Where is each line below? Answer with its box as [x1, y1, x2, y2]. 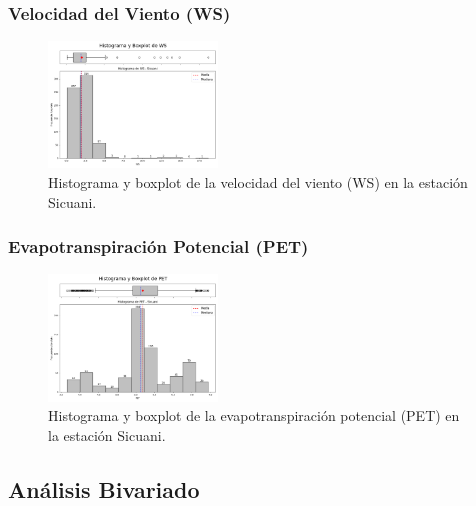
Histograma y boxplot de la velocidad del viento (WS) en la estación [48, 172, 468, 192]
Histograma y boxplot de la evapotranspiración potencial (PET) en [48, 405, 460, 426]
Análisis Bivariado [8, 473, 200, 504]
